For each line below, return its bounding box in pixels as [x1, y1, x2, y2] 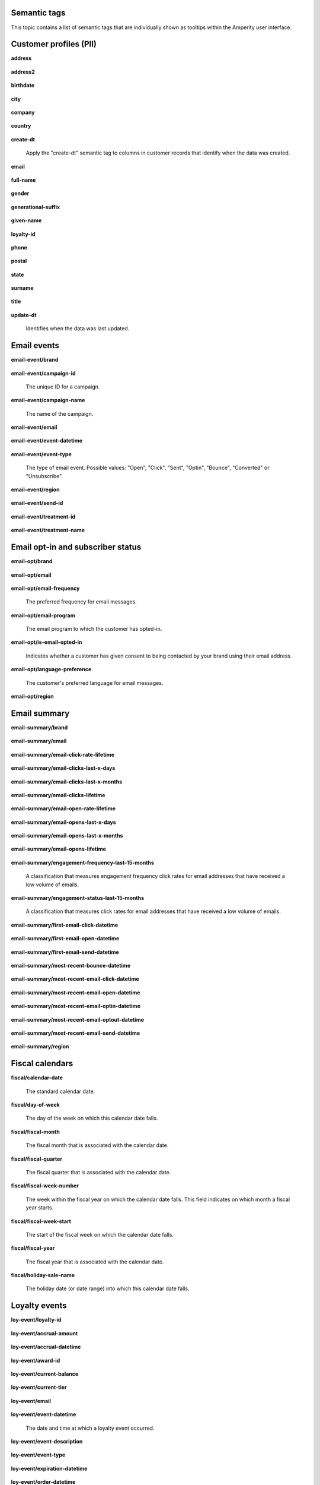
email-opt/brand [11, 558, 53, 565]
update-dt [11, 311, 37, 318]
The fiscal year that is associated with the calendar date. [25, 1258, 164, 1265]
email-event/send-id [11, 500, 63, 507]
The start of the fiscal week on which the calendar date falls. [25, 1231, 174, 1238]
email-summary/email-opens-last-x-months [11, 832, 123, 839]
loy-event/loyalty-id [11, 1316, 62, 1323]
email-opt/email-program [11, 612, 75, 619]
